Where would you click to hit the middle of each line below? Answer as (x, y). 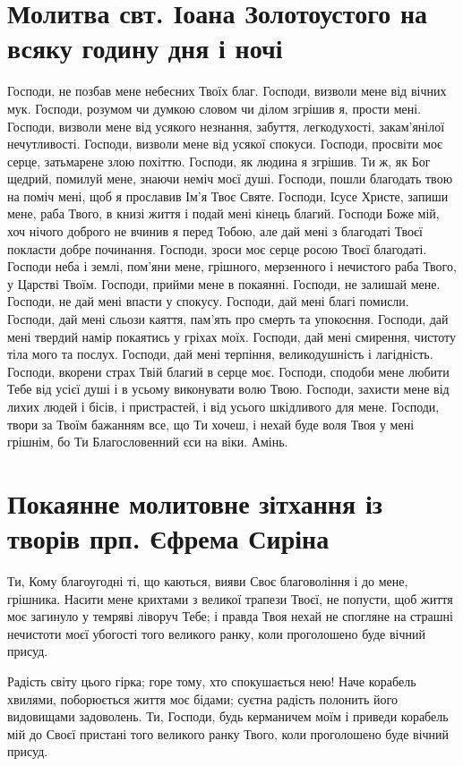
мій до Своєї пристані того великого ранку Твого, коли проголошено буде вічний (228, 733)
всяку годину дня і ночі (145, 48)
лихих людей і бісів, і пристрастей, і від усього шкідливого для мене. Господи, (223, 406)
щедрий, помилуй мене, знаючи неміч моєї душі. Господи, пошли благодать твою (230, 179)
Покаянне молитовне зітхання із (195, 502)
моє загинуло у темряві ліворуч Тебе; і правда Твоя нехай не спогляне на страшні (230, 616)
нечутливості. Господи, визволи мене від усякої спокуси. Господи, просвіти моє (225, 144)
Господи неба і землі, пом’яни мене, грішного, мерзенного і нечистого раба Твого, (232, 266)
